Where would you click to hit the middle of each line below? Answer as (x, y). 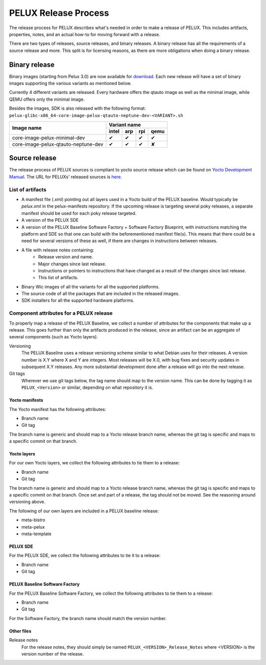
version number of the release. (52, 654)
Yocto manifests (26, 400)
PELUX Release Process (59, 13)
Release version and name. (66, 257)
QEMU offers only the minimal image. (47, 99)
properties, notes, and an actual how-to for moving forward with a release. (85, 34)
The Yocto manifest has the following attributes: (58, 409)
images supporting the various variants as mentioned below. (70, 83)
